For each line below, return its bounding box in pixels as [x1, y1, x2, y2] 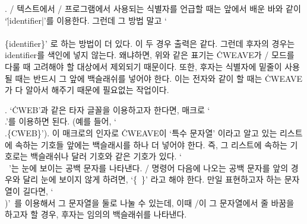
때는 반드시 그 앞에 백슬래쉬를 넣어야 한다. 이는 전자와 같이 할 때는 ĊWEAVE [15, 72, 303, 84]
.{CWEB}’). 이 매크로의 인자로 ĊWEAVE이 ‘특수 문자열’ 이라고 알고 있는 [5, 126, 277, 139]
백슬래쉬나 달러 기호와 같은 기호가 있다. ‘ [30, 150, 182, 162]
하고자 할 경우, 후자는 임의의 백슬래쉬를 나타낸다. [5, 208, 187, 220]
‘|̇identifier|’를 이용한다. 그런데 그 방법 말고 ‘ [5, 14, 167, 26]
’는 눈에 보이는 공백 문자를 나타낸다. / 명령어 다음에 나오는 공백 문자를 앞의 [8, 161, 289, 174]
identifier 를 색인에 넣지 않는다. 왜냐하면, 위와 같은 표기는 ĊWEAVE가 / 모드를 [5, 49, 295, 61]
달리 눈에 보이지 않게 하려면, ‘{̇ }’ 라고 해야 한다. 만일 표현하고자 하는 [23, 173, 282, 185]
